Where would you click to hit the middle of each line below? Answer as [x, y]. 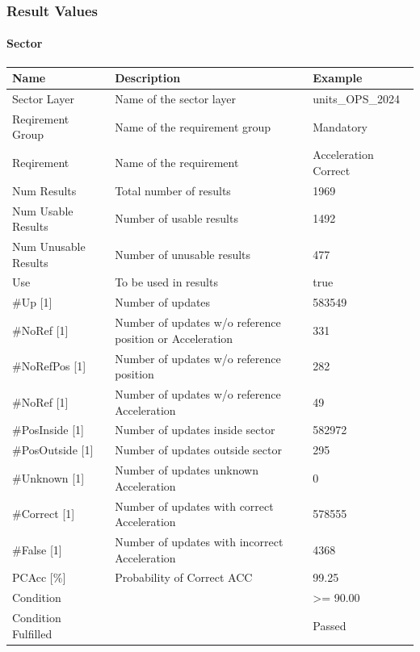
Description [148, 78]
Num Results [44, 190]
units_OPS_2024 [356, 98]
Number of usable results [176, 218]
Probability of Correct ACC [184, 577]
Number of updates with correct [194, 506]
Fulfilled [32, 633]
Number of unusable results [183, 254]
